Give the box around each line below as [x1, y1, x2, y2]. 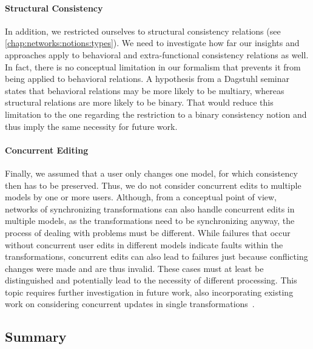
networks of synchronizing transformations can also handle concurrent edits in [5, 202, 295, 215]
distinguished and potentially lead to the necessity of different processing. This [5, 274, 297, 286]
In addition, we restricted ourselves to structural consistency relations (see [5, 24, 281, 37]
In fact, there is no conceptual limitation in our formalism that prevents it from [5, 60, 301, 73]
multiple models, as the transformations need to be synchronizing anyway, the [5, 214, 295, 227]
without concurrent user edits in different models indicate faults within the [5, 238, 283, 251]
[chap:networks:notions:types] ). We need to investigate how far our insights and [5, 36, 300, 49]
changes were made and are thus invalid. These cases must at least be [5, 262, 264, 274]
